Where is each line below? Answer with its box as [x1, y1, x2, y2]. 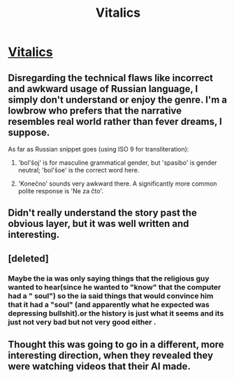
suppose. [8, 126, 50, 138]
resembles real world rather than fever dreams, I [8, 115, 222, 127]
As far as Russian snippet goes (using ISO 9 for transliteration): [8, 145, 189, 153]
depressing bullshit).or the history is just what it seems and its [8, 309, 224, 318]
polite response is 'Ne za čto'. [17, 187, 104, 195]
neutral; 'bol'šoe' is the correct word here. [17, 166, 140, 174]
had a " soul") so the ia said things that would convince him [8, 291, 214, 301]
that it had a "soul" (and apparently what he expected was [8, 299, 210, 309]
